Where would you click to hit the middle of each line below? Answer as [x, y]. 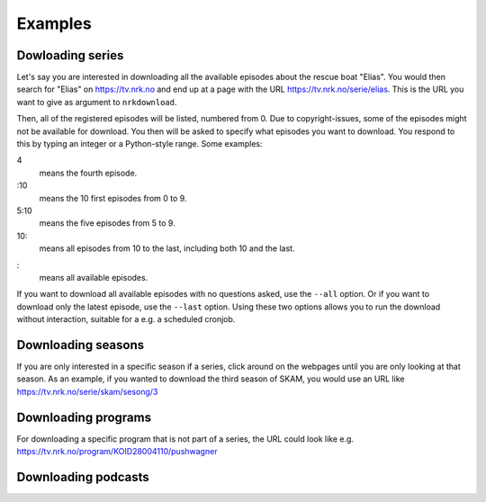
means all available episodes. [94, 277]
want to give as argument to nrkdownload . [97, 102]
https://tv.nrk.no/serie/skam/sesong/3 [87, 391]
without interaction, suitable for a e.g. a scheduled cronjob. [126, 319]
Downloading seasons [81, 345]
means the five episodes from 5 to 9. [107, 223]
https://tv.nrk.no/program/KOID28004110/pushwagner [117, 452]
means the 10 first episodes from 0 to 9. [113, 198]
